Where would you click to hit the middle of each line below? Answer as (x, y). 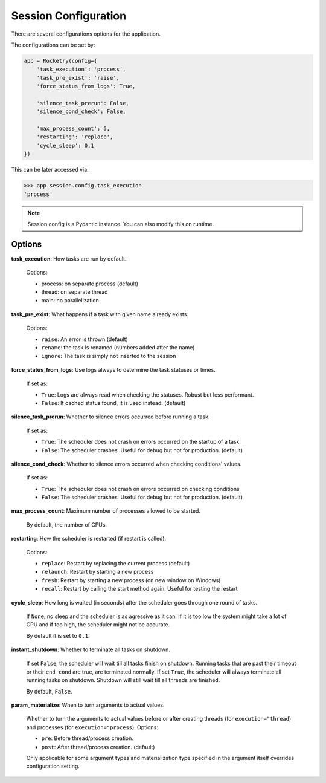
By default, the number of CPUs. (67, 525)
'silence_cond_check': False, (81, 112)
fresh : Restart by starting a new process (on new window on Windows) (131, 580)
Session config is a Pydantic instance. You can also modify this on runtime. (121, 224)
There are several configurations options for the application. (86, 34)
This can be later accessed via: (50, 170)
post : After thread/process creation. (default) (98, 747)
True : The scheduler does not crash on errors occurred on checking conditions (140, 489)
